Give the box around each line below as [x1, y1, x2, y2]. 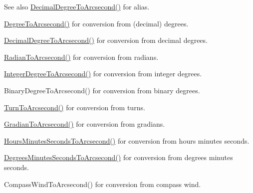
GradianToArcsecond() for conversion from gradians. [4, 119, 165, 129]
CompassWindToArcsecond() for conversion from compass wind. [4, 179, 201, 189]
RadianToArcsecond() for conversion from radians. [4, 51, 159, 62]
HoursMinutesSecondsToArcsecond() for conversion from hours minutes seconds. [4, 135, 250, 146]
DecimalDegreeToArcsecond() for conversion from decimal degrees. [4, 35, 208, 45]
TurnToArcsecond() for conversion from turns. [4, 102, 145, 112]
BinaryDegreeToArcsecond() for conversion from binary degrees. [4, 85, 200, 95]
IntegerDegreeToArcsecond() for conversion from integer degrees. [4, 68, 202, 79]
